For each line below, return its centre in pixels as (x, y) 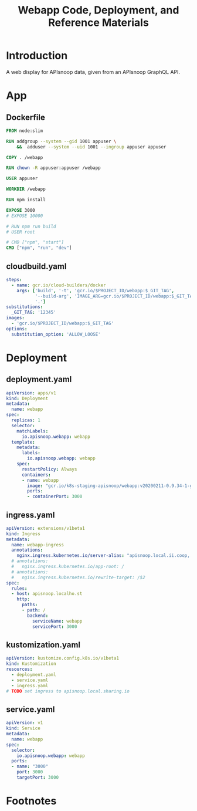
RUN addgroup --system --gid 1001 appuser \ (61, 141)
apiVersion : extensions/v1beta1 (45, 528)
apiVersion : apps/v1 (31, 393)
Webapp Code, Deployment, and (98, 10)
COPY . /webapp (25, 157)
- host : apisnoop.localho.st (47, 594)
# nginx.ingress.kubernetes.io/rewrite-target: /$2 (78, 577)
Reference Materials (98, 23)
